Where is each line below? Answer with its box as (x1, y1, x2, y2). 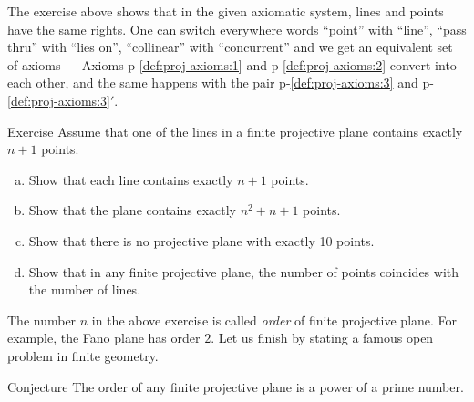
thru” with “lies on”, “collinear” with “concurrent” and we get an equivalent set (7, 37, 453, 57)
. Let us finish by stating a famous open (211, 328, 434, 347)
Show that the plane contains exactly (28, 201, 236, 220)
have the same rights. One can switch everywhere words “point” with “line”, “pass (7, 19, 467, 38)
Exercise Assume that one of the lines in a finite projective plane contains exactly (7, 121, 463, 140)
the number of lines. (28, 280, 141, 299)
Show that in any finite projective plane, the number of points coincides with (28, 262, 459, 281)
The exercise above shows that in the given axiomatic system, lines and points (7, 2, 444, 20)
